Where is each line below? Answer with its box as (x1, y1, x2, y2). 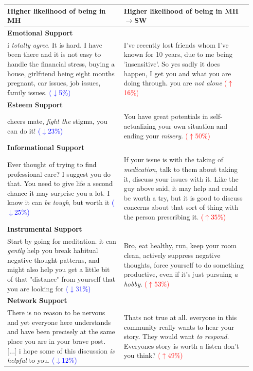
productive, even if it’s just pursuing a (124, 269, 238, 279)
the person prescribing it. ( (124, 211, 204, 221)
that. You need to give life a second (7, 178, 113, 188)
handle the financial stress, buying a (7, 58, 115, 68)
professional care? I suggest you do (7, 169, 111, 179)
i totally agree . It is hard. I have (7, 39, 102, 50)
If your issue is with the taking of (124, 154, 223, 165)
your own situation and (158, 121, 228, 131)
